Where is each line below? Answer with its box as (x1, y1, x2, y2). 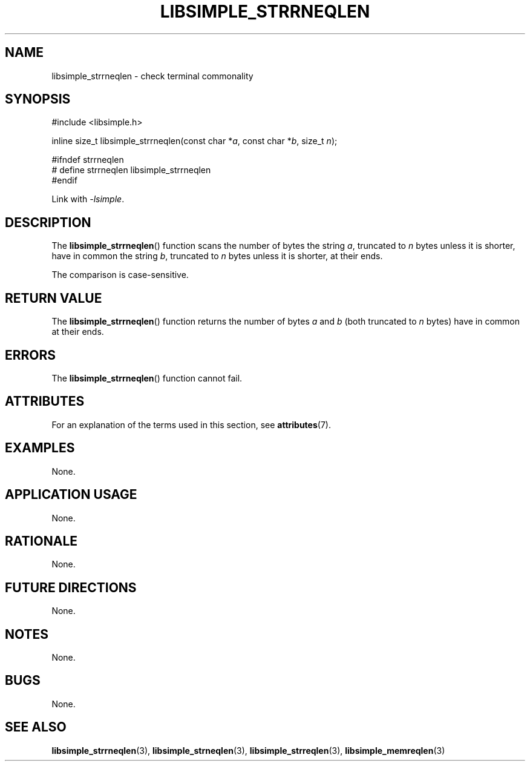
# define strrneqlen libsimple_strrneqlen (51, 165, 211, 176)
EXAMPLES (5, 440, 75, 456)
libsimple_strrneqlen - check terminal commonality (51, 70, 254, 81)
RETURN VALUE (5, 290, 102, 306)
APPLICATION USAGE (5, 487, 137, 503)
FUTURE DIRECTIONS (5, 579, 137, 595)
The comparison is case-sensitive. (51, 269, 189, 280)
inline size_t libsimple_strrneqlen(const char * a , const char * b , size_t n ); (51, 136, 338, 147)
